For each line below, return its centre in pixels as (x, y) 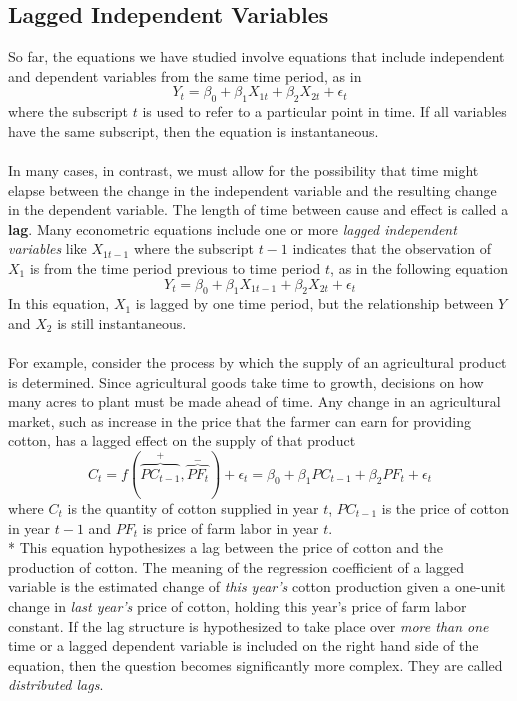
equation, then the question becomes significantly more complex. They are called (255, 664)
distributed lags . (56, 684)
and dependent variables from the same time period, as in (185, 75)
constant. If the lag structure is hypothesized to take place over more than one (248, 625)
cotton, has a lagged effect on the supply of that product (182, 440)
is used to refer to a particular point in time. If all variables (324, 111)
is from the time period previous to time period (175, 267)
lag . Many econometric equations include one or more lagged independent (232, 228)
